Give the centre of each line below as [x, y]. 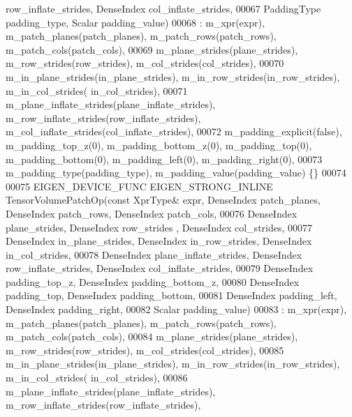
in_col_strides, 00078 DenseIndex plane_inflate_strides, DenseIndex [154, 254]
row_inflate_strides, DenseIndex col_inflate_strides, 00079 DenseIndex [160, 268]
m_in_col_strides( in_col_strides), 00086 [97, 378]
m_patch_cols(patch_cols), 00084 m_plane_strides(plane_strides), [152, 336]
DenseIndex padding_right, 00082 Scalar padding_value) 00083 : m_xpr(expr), [176, 309]
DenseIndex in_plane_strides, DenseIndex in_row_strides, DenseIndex [159, 241]
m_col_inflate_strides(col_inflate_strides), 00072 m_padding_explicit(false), [174, 131]
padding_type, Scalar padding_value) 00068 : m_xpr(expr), [135, 22]
